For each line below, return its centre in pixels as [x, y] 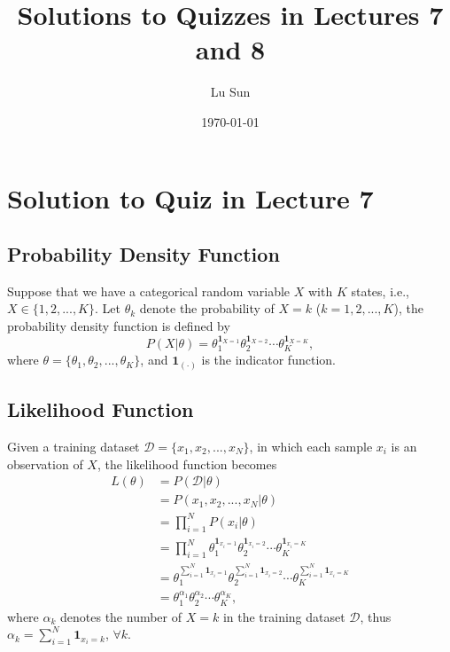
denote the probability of [207, 308]
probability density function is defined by [119, 326]
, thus [376, 616]
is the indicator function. [268, 360]
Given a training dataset [74, 447]
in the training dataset [284, 616]
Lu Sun [230, 92]
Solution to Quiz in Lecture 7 [190, 197]
